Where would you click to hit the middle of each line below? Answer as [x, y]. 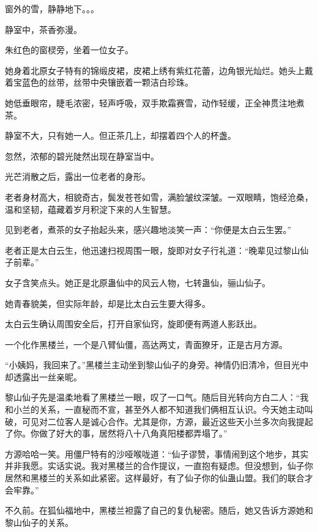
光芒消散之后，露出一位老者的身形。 [78, 176]
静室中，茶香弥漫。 [43, 29]
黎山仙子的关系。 [39, 522]
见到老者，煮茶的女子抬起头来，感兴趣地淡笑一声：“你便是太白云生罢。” [148, 230]
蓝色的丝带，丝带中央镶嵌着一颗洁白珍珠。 [107, 82]
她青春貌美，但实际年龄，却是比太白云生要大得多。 [108, 303]
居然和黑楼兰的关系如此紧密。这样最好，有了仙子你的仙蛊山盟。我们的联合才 [159, 478]
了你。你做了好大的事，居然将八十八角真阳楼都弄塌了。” [116, 433]
